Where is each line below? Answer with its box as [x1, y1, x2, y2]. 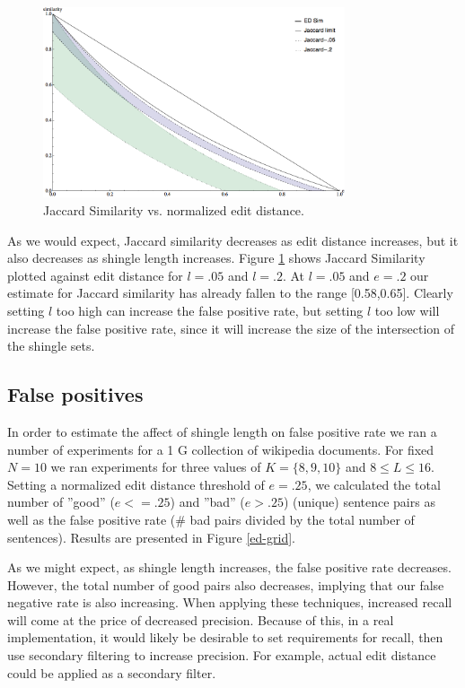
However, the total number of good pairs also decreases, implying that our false [7, 575, 444, 594]
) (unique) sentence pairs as [283, 492, 435, 511]
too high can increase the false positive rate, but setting [56, 300, 364, 319]
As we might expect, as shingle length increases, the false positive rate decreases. [7, 558, 452, 577]
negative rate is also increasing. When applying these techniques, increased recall [7, 593, 452, 612]
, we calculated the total [307, 475, 441, 493]
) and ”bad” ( [170, 492, 245, 511]
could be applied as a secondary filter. [7, 663, 216, 682]
